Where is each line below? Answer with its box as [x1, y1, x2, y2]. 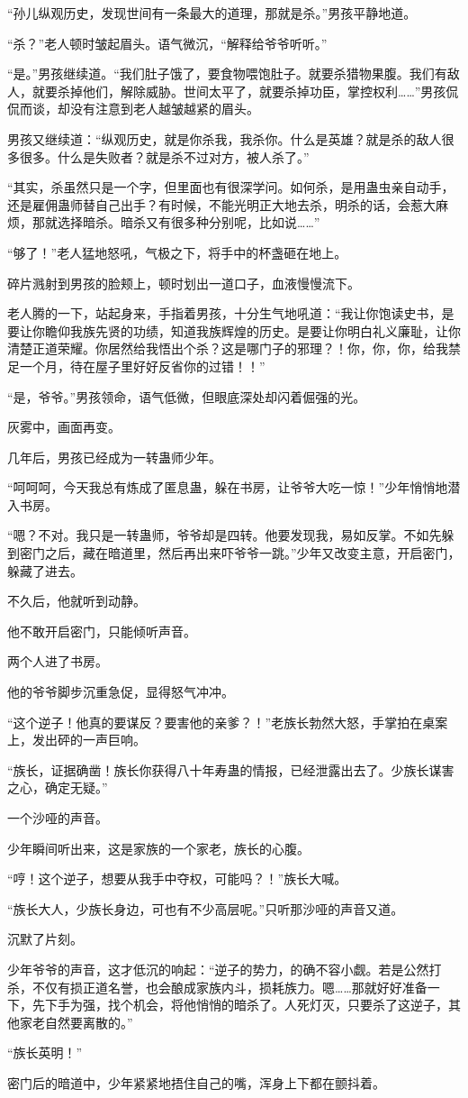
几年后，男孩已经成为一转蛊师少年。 [7, 447, 221, 466]
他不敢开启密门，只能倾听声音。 [7, 621, 196, 640]
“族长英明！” [7, 1043, 83, 1062]
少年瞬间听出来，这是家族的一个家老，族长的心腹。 [7, 838, 310, 857]
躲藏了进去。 [7, 561, 83, 580]
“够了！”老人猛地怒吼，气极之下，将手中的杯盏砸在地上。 [7, 242, 347, 261]
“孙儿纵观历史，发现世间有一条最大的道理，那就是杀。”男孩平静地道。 [7, 4, 417, 22]
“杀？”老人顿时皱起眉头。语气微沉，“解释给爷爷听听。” [7, 33, 328, 52]
